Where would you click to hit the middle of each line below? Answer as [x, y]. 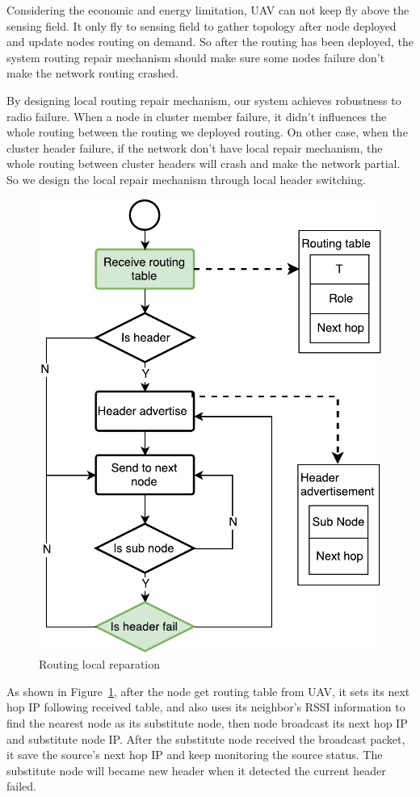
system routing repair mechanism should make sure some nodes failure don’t [196, 57]
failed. [21, 786]
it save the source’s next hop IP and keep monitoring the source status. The [195, 755]
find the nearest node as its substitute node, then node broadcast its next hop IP [207, 722]
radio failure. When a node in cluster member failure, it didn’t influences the [197, 116]
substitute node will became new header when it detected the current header [196, 770]
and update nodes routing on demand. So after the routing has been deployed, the [210, 42]
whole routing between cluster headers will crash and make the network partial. [204, 164]
